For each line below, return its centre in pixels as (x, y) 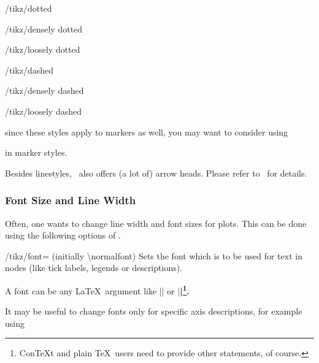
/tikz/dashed (29, 70)
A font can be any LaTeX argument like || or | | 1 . (97, 289)
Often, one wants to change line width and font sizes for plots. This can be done (156, 223)
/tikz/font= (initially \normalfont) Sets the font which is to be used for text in (154, 255)
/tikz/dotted (29, 8)
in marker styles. (36, 152)
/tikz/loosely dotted (43, 49)
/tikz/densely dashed (44, 90)
